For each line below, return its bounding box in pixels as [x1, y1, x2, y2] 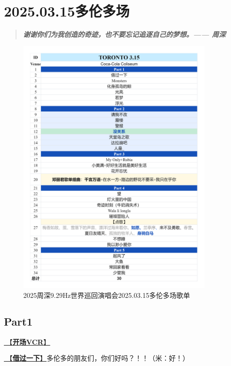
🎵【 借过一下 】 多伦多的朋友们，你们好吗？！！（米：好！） [4, 353, 189, 363]
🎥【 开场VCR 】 [4, 336, 50, 347]
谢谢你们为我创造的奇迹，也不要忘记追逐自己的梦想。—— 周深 [23, 29, 226, 39]
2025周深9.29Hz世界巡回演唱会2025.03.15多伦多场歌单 [23, 290, 190, 300]
